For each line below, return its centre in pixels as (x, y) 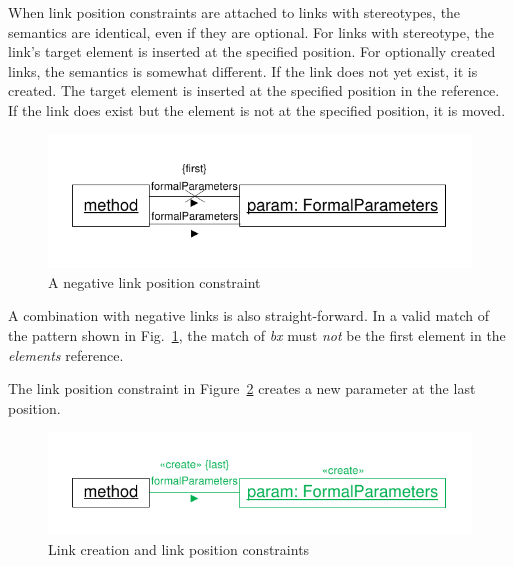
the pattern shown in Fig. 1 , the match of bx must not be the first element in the (257, 335)
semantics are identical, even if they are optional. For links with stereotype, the (251, 31)
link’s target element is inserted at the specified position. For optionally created (252, 51)
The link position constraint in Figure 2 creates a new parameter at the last (242, 388)
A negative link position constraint (154, 281)
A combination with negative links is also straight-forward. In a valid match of (249, 315)
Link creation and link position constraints (179, 548)
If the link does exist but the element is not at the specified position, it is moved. (257, 109)
